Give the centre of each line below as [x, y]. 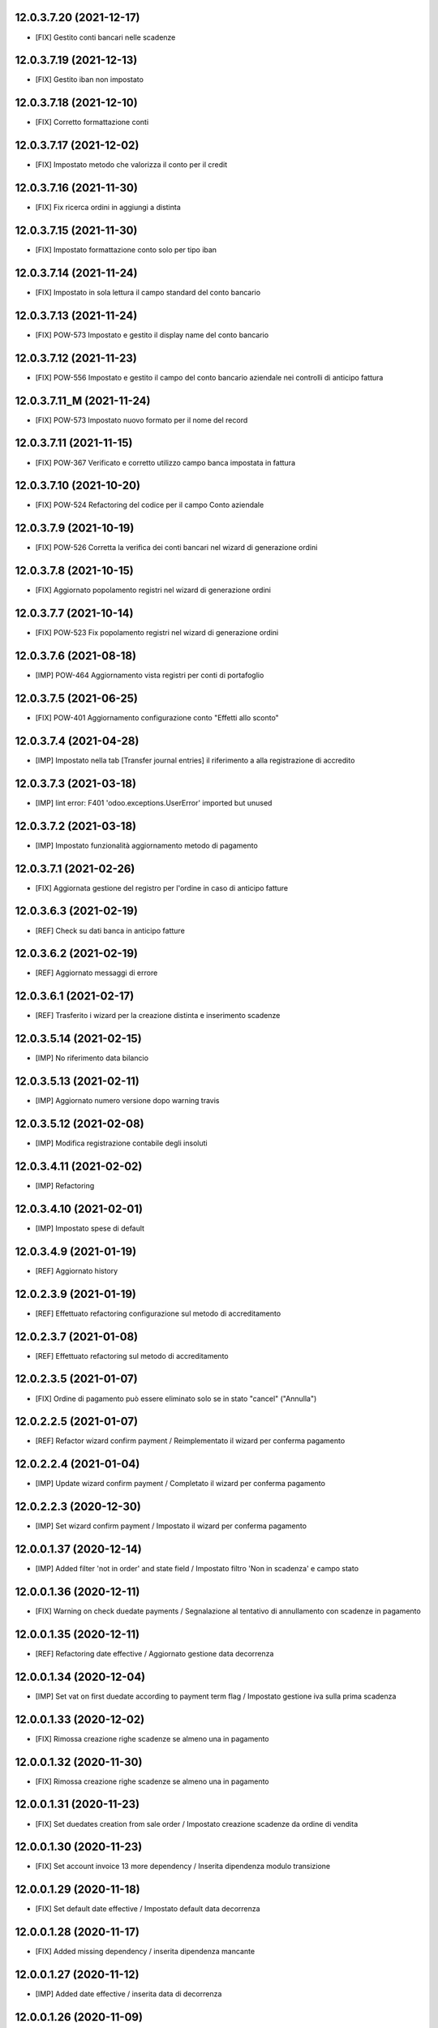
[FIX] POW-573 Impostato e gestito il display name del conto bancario [152, 335]
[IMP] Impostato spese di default [90, 1228]
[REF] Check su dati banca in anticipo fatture [110, 930]
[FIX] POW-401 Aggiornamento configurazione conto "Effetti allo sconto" [157, 718]
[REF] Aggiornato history [77, 1270]
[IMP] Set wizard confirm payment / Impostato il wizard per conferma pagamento [171, 1526]
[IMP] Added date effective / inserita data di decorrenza [129, 1994]
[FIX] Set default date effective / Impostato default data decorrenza [148, 1909]
